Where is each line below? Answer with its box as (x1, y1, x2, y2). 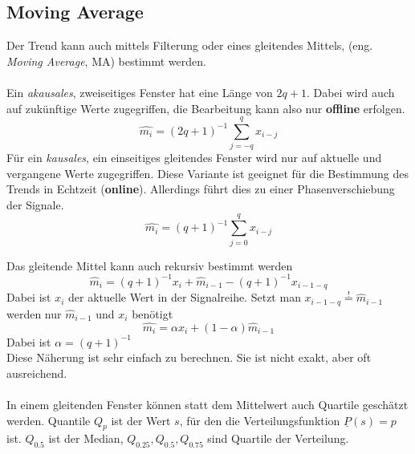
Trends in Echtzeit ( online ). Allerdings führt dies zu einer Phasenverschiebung (6, 180, 395, 197)
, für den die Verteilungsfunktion (179, 411, 340, 428)
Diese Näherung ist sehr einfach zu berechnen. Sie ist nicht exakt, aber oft (6, 349, 372, 366)
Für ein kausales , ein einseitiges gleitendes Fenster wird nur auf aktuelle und (6, 149, 382, 166)
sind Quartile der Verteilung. (207, 430, 349, 447)
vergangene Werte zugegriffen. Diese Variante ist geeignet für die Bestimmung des (6, 164, 409, 181)
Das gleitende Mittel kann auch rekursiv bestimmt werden (6, 257, 293, 274)
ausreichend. (6, 364, 67, 381)
